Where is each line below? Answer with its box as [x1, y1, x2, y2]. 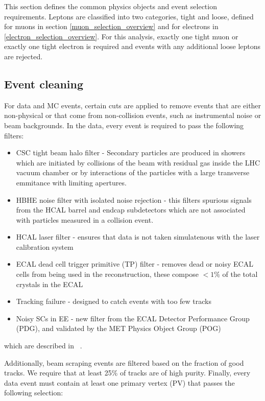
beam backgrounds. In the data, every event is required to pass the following [4, 120, 244, 130]
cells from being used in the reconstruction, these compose [16, 269, 199, 279]
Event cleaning [4, 76, 84, 91]
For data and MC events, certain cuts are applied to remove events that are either [4, 100, 261, 110]
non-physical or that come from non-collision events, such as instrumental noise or [4, 110, 261, 121]
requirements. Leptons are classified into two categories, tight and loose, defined [4, 11, 254, 21]
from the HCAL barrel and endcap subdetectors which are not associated [16, 204, 246, 215]
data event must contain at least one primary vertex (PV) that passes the [4, 377, 235, 388]
